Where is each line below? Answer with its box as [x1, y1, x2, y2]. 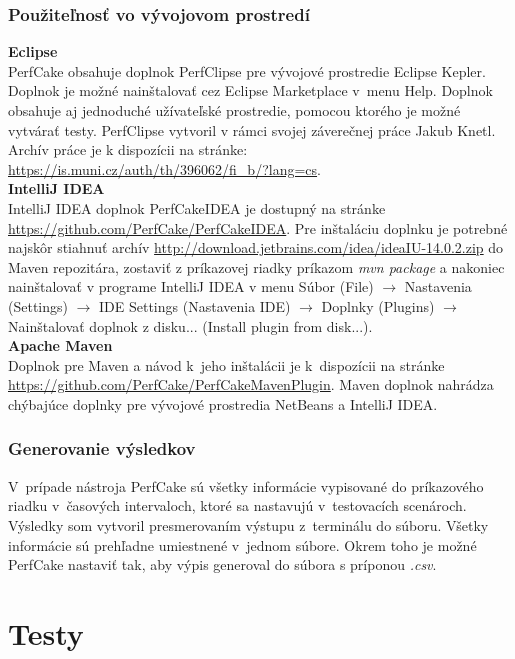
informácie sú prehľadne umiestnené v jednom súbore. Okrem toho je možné [8, 534, 477, 555]
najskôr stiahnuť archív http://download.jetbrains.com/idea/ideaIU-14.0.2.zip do [8, 237, 504, 258]
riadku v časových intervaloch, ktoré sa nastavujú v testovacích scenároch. [8, 495, 467, 516]
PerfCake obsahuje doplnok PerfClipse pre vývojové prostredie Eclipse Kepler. [8, 60, 486, 81]
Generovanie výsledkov [8, 436, 196, 461]
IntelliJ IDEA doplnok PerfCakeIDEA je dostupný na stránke [8, 197, 386, 218]
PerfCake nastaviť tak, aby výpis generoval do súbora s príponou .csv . [8, 554, 437, 575]
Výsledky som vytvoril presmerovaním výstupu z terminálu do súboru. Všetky [8, 514, 489, 535]
